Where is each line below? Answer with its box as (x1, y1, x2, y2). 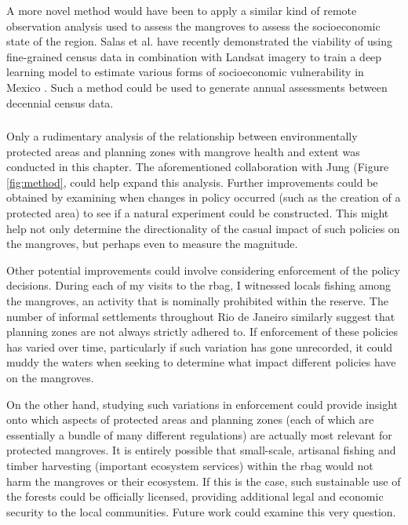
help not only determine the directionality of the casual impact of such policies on (6, 220, 400, 236)
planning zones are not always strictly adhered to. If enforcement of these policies (6, 323, 399, 340)
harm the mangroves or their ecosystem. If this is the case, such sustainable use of (6, 472, 401, 489)
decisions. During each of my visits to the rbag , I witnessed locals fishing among (6, 277, 392, 293)
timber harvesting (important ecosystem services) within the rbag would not (6, 457, 373, 473)
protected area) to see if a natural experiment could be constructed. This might (6, 205, 389, 221)
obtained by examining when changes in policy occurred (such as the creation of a (6, 189, 401, 206)
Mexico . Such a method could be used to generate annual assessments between (6, 78, 388, 95)
